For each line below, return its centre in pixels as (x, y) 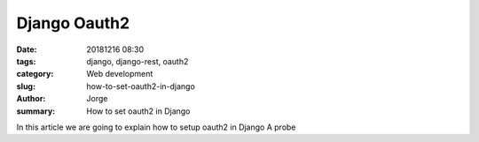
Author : (31, 99)
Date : (27, 49)
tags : (26, 61)
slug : (26, 86)
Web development (120, 74)
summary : (36, 111)
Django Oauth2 (73, 23)
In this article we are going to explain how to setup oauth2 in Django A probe (156, 127)
